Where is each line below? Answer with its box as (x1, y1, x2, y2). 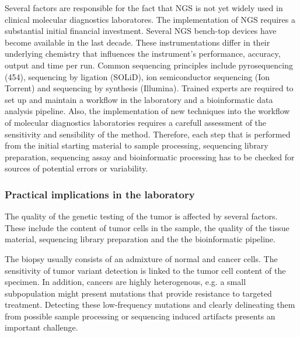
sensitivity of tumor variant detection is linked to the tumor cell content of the (5, 264, 286, 276)
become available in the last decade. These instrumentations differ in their (5, 36, 270, 48)
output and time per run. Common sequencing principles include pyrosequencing (5, 59, 293, 71)
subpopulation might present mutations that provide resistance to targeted (5, 287, 272, 299)
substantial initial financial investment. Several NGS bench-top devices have (5, 25, 277, 37)
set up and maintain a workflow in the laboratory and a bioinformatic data (5, 93, 273, 105)
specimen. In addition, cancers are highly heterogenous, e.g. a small (5, 276, 246, 288)
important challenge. (5, 321, 78, 333)
